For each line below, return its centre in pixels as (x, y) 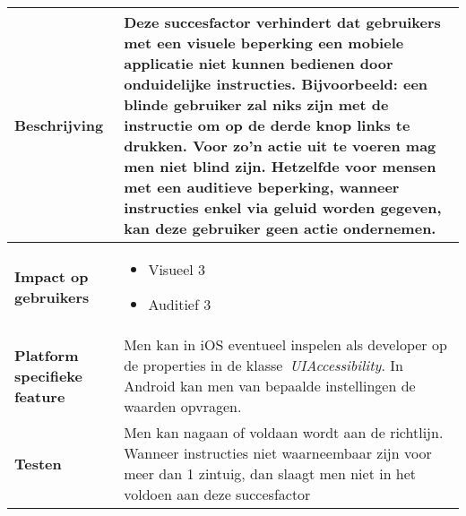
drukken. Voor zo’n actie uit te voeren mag (280, 146)
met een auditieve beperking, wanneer (262, 187)
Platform (47, 355)
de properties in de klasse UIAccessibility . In (263, 365)
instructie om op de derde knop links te (267, 125)
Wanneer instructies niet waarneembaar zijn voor (278, 453)
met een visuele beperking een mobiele (264, 43)
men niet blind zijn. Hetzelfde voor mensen (280, 166)
